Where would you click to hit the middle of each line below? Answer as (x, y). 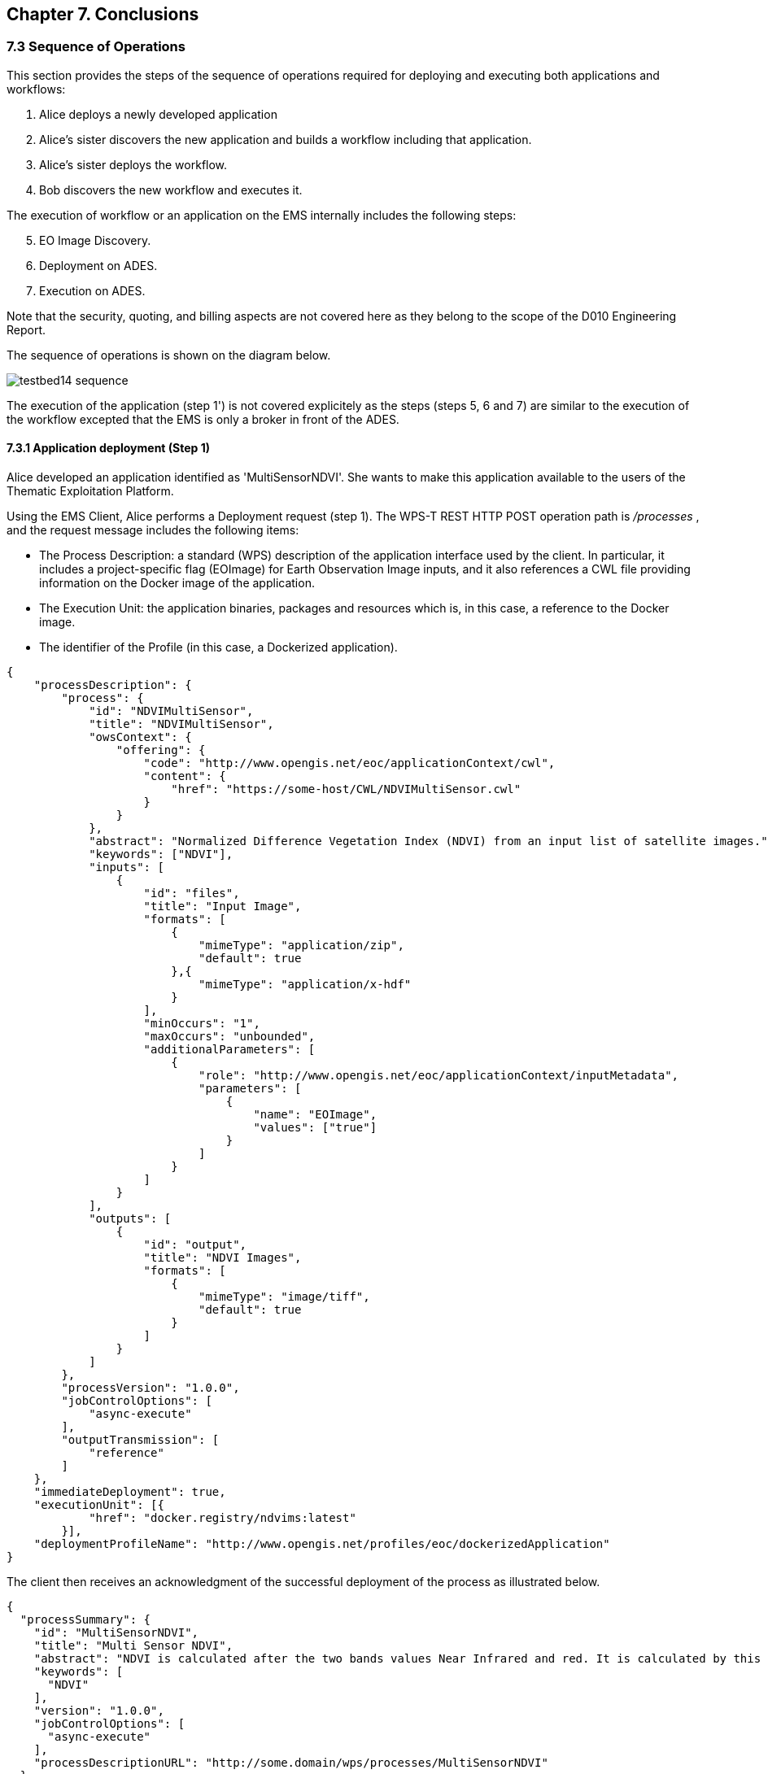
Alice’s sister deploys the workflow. (133, 164)
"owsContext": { (140, 737)
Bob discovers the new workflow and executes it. (171, 190)
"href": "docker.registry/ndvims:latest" (223, 1518)
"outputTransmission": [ (140, 1440)
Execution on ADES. (92, 290)
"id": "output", (195, 1245)
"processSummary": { (85, 1620)
